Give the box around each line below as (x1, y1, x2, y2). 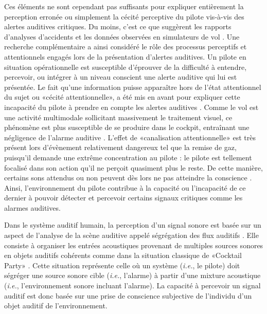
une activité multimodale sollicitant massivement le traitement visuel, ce (4, 112, 233, 122)
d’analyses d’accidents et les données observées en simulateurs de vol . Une (4, 31, 240, 42)
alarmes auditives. (4, 202, 61, 213)
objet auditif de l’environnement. (4, 300, 108, 311)
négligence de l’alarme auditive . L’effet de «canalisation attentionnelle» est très (4, 132, 256, 142)
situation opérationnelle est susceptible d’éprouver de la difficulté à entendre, (4, 61, 247, 72)
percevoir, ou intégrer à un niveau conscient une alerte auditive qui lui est (4, 71, 237, 82)
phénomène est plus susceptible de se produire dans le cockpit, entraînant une (4, 122, 250, 133)
